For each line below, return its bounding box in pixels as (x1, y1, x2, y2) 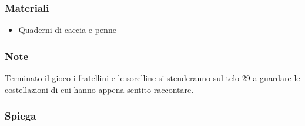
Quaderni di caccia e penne (18, 24, 116, 36)
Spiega (5, 108, 36, 123)
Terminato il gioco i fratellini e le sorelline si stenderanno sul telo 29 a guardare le (5, 72, 300, 84)
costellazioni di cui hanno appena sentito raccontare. (5, 83, 194, 95)
